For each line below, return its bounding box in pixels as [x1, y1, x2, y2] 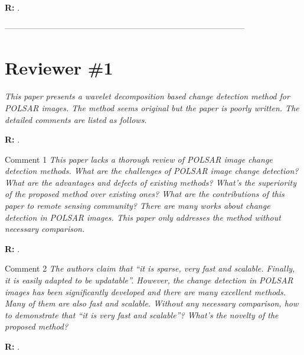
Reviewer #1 [5, 56, 113, 80]
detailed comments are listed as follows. [5, 113, 147, 125]
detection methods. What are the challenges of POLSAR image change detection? [5, 164, 299, 177]
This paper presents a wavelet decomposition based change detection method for [5, 90, 290, 102]
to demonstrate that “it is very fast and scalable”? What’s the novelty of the [5, 308, 279, 321]
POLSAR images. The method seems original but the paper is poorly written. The [5, 101, 299, 114]
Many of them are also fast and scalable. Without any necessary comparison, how [5, 297, 299, 309]
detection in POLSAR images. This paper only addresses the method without [5, 211, 281, 223]
